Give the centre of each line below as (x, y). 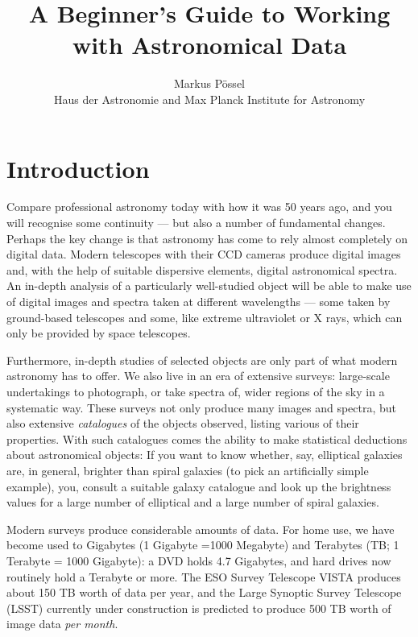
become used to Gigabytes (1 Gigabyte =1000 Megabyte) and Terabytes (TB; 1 (203, 545)
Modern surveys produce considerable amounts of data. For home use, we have (201, 529)
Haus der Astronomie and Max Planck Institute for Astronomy (209, 99)
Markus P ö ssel (209, 83)
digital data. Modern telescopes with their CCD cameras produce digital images (204, 254)
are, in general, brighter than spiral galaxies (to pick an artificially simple (188, 470)
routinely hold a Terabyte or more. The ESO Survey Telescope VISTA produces (204, 576)
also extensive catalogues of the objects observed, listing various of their (183, 423)
